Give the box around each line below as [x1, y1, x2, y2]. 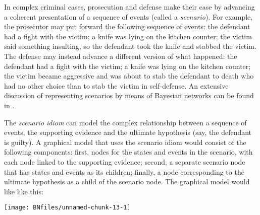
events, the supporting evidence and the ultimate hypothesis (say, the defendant [4, 127, 252, 137]
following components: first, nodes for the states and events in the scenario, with [4, 147, 253, 157]
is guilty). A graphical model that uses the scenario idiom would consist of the [4, 136, 246, 147]
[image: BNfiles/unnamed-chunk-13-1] [4, 204, 131, 211]
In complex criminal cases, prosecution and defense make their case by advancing [4, 2, 255, 12]
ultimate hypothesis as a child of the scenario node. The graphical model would [4, 176, 250, 187]
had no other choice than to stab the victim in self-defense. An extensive [4, 80, 229, 91]
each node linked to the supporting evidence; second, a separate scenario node [4, 156, 245, 167]
